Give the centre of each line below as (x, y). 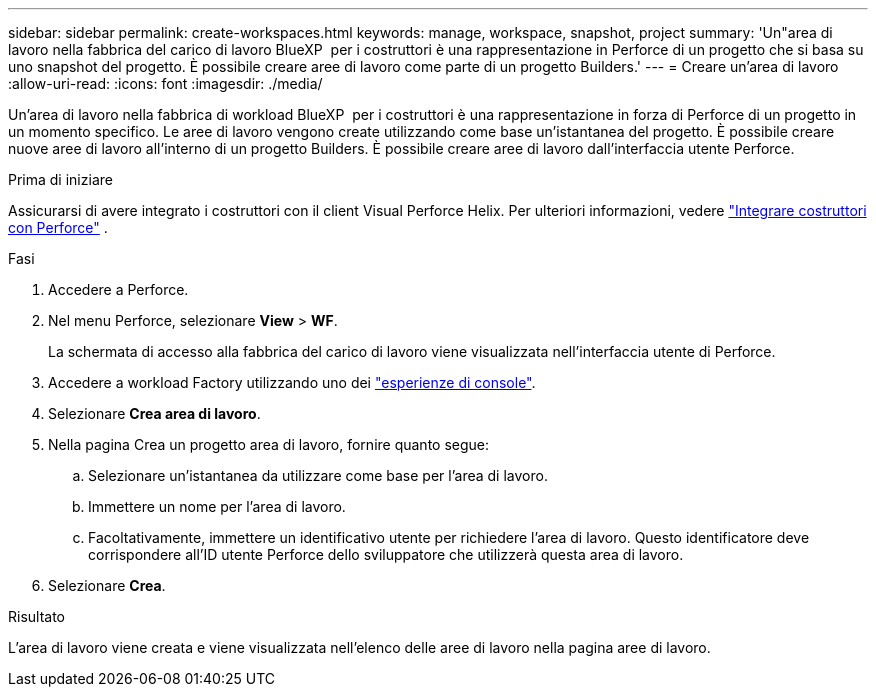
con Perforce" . (58, 227)
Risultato (37, 616)
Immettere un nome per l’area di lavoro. (217, 506)
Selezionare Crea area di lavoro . (154, 413)
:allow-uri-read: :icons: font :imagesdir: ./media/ (165, 83)
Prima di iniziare (60, 179)
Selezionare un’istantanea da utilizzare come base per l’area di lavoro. (318, 475)
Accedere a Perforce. (118, 289)
